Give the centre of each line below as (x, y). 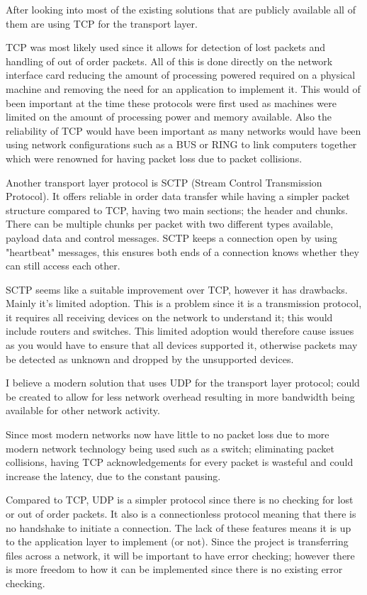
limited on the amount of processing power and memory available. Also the (169, 117)
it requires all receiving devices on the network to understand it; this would (169, 317)
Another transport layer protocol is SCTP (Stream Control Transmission (164, 182)
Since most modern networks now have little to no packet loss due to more (168, 434)
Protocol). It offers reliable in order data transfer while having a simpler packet (178, 196)
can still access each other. (63, 266)
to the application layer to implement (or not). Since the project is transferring (177, 541)
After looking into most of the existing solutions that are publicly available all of (181, 9)
